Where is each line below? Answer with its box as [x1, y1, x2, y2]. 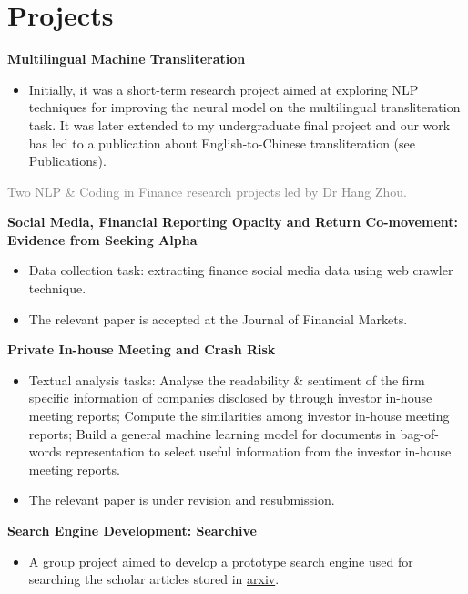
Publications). [28, 151, 107, 170]
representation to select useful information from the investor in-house [65, 442, 452, 461]
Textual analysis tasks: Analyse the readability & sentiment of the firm [28, 370, 425, 389]
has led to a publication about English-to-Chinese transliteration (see [28, 133, 415, 152]
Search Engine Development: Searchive [7, 521, 257, 539]
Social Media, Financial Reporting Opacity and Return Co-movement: [7, 212, 459, 231]
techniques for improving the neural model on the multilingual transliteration [28, 97, 461, 117]
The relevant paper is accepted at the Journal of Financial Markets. [28, 309, 408, 328]
